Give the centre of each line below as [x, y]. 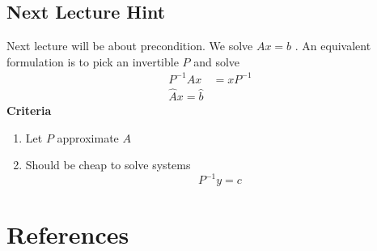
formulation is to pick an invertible [93, 61]
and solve [217, 61]
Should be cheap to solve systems [108, 165]
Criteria [29, 111]
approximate [88, 137]
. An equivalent [333, 46]
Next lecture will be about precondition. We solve [130, 46]
